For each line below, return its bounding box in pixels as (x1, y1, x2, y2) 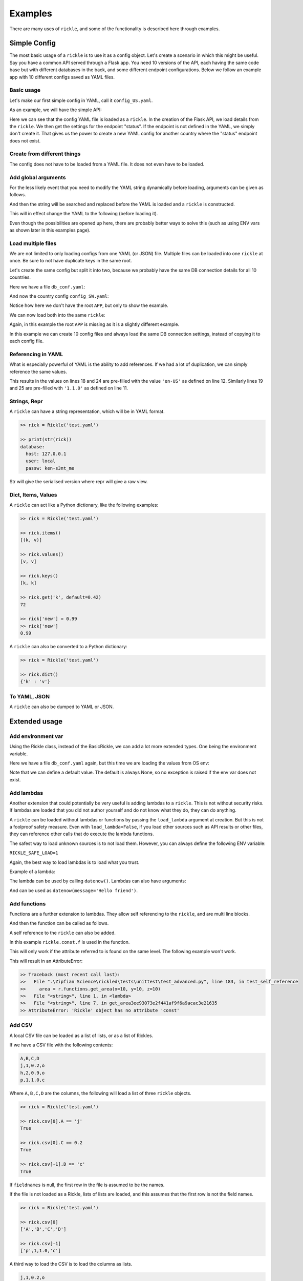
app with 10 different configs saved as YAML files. (9, 74, 115, 80)
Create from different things (9, 150, 81, 157)
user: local (26, 458, 56, 464)
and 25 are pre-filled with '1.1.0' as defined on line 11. (9, 385, 128, 391)
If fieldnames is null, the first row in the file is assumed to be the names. (9, 1182, 165, 1188)
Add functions (9, 900, 46, 907)
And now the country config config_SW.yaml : (9, 293, 109, 299)
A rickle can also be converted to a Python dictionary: (9, 644, 127, 650)
